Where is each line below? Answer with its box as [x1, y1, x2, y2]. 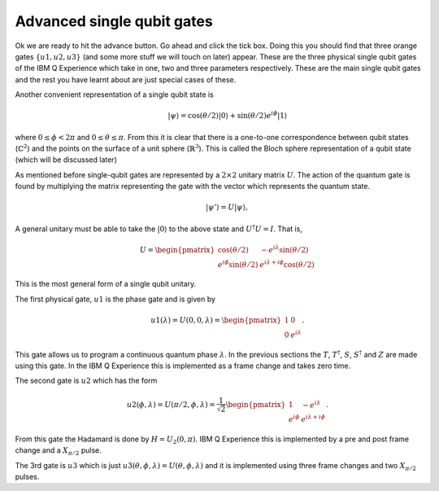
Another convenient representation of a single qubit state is [15, 90, 215, 99]
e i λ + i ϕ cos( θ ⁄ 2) [259, 259, 315, 269]
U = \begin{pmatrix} [139, 245, 215, 255]
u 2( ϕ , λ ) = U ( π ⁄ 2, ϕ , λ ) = [126, 400, 215, 410]
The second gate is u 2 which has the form [15, 375, 158, 386]
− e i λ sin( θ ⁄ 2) [260, 244, 309, 255]
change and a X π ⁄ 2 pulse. [15, 445, 102, 457]
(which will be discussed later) [15, 155, 117, 164]
